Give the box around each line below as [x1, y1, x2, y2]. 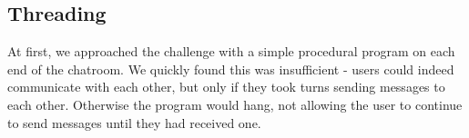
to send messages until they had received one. [7, 113, 261, 132]
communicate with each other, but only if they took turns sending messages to [7, 77, 445, 96]
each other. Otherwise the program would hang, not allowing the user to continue [7, 94, 463, 113]
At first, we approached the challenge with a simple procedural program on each [7, 42, 455, 61]
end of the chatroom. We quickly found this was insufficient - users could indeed [7, 59, 454, 78]
